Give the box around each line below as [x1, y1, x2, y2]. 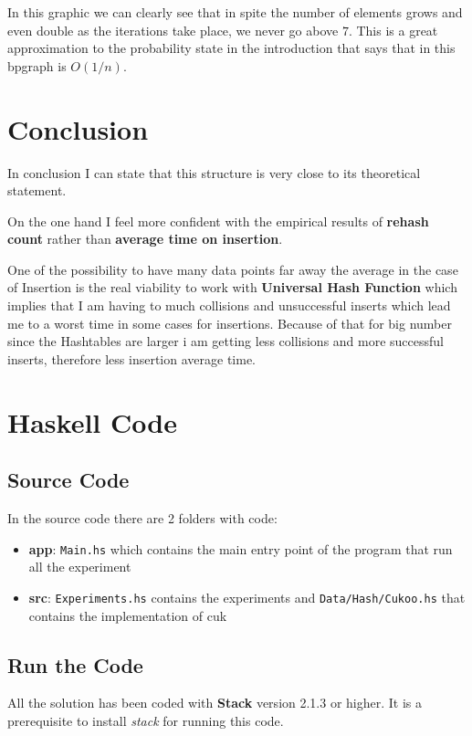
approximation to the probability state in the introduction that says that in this [7, 38, 456, 58]
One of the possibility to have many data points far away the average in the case [7, 259, 458, 279]
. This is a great [348, 20, 438, 39]
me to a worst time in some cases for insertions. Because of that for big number [7, 313, 452, 332]
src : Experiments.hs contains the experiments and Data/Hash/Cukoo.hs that [28, 587, 466, 606]
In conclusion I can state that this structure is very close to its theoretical [7, 163, 421, 182]
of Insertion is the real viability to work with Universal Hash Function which [7, 278, 457, 297]
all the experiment [28, 557, 131, 576]
